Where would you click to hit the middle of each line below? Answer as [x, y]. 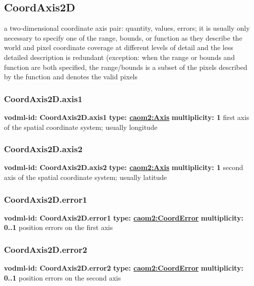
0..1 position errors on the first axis [59, 227]
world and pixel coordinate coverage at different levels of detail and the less [119, 47]
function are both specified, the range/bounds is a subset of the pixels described [126, 67]
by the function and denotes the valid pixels [71, 77]
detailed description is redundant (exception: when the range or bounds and [120, 57]
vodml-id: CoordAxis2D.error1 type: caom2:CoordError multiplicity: [124, 217]
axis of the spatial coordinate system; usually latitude [86, 177]
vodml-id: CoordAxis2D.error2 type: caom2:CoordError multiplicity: [124, 268]
